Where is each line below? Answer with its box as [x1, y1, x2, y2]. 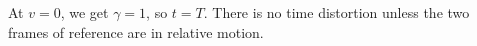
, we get [60, 2, 109, 22]
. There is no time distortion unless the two [203, 2, 470, 22]
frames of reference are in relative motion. [8, 21, 264, 42]
